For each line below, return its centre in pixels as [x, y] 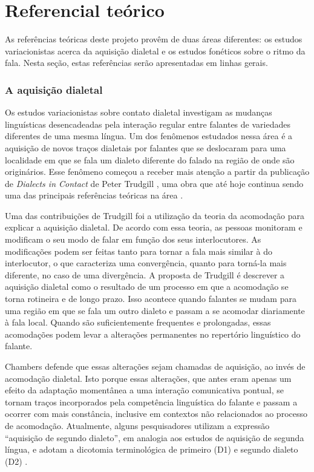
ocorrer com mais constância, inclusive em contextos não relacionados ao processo [156, 414]
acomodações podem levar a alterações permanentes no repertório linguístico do [153, 334]
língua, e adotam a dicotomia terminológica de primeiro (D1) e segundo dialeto [152, 449]
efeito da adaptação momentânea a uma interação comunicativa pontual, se [144, 390]
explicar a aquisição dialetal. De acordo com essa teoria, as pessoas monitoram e [154, 227]
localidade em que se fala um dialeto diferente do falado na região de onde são [150, 159]
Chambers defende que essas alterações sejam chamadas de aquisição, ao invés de [155, 366]
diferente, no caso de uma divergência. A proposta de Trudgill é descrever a [145, 274]
